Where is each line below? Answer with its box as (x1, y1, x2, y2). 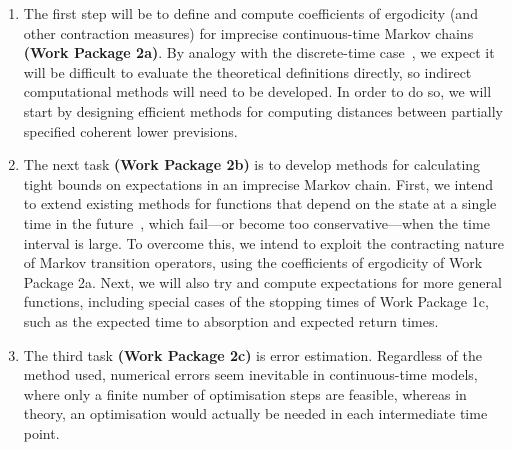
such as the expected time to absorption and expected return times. (23, 310, 439, 331)
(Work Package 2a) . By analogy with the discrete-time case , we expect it (23, 42, 495, 63)
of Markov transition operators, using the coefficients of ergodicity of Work (23, 252, 483, 273)
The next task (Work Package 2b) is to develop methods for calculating (23, 154, 481, 175)
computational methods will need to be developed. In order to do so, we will (23, 81, 492, 102)
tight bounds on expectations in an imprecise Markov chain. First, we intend (23, 173, 494, 194)
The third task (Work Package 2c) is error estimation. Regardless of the (23, 344, 482, 365)
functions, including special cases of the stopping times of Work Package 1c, (23, 291, 489, 312)
